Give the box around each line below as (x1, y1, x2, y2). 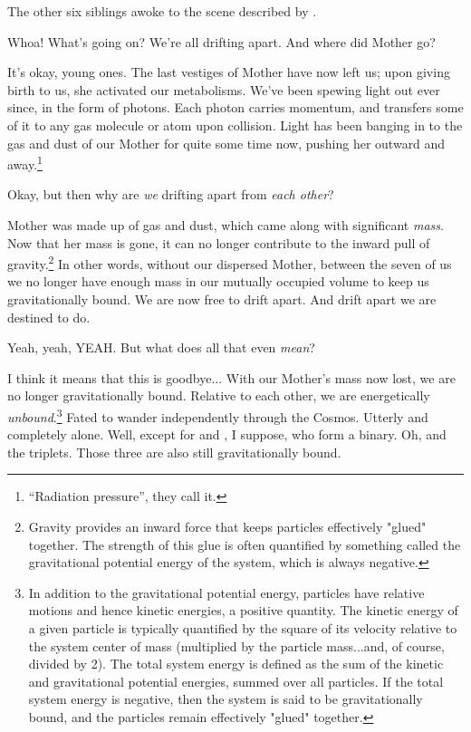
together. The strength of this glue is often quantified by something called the (28, 535, 461, 554)
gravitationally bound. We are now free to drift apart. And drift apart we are (7, 290, 437, 309)
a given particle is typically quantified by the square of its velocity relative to (28, 619, 457, 637)
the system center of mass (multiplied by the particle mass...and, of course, (28, 636, 445, 655)
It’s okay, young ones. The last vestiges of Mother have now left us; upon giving (7, 63, 450, 82)
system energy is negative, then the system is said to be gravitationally (28, 689, 423, 708)
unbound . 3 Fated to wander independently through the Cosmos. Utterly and (7, 405, 428, 426)
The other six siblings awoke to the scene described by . (7, 2, 317, 20)
